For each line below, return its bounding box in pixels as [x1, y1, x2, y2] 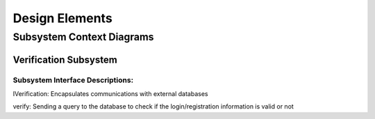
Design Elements [12, 10, 112, 26]
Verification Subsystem [12, 54, 117, 65]
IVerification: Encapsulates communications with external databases [12, 89, 208, 97]
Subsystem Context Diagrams [12, 31, 154, 43]
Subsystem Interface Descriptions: [12, 75, 134, 85]
